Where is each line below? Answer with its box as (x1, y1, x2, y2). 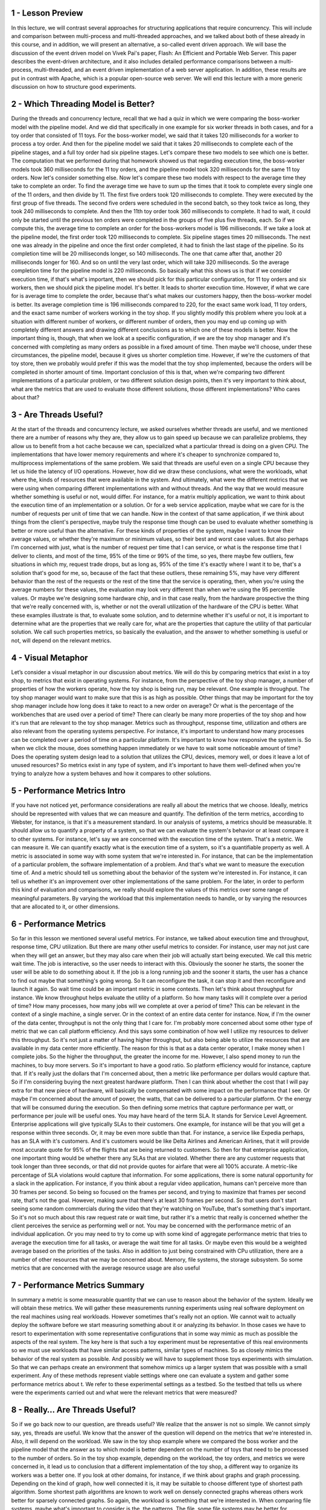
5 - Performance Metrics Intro (11, 786, 126, 796)
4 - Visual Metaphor (11, 652, 88, 663)
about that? (11, 394, 40, 401)
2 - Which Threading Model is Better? (11, 99, 155, 109)
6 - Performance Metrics (11, 919, 106, 929)
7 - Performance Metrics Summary (11, 1280, 145, 1290)
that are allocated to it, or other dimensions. (11, 903, 120, 910)
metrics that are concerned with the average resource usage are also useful (11, 1264, 200, 1271)
